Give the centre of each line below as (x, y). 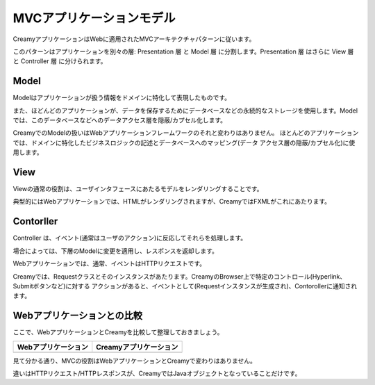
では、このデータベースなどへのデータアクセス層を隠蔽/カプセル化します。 (120, 120)
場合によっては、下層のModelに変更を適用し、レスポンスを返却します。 (116, 251)
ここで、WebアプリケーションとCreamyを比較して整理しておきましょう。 (118, 332)
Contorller (35, 221)
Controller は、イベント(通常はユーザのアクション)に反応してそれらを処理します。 (130, 238)
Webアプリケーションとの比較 (77, 316)
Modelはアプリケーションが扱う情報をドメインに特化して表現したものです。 (122, 98)
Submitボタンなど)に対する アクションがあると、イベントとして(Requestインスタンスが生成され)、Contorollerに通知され (185, 286)
